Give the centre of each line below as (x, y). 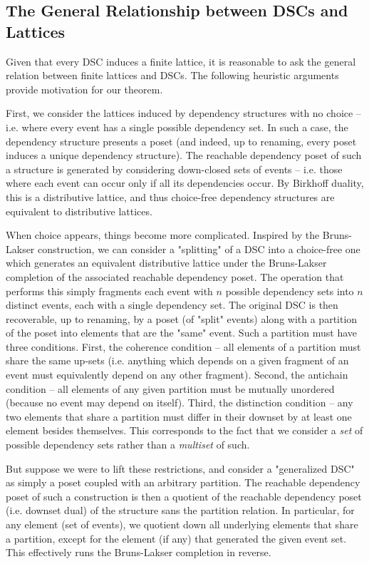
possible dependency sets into (290, 291)
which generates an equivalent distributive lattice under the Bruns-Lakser (166, 263)
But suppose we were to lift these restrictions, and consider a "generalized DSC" (180, 468)
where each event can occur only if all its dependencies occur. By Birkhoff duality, (185, 183)
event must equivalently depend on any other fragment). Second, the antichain (177, 375)
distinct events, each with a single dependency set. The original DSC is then (172, 305)
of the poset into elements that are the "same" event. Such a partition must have (182, 333)
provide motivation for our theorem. (84, 89)
